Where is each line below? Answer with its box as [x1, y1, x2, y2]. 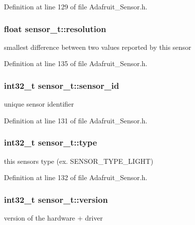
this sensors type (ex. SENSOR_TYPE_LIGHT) [4, 155, 154, 166]
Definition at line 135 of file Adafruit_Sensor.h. [4, 58, 148, 69]
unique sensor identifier [4, 99, 74, 109]
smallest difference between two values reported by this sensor [4, 41, 192, 52]
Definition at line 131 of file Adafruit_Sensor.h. [4, 115, 148, 125]
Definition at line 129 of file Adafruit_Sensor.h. [4, 1, 148, 11]
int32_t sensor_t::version [4, 193, 108, 205]
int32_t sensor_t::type [4, 136, 97, 149]
